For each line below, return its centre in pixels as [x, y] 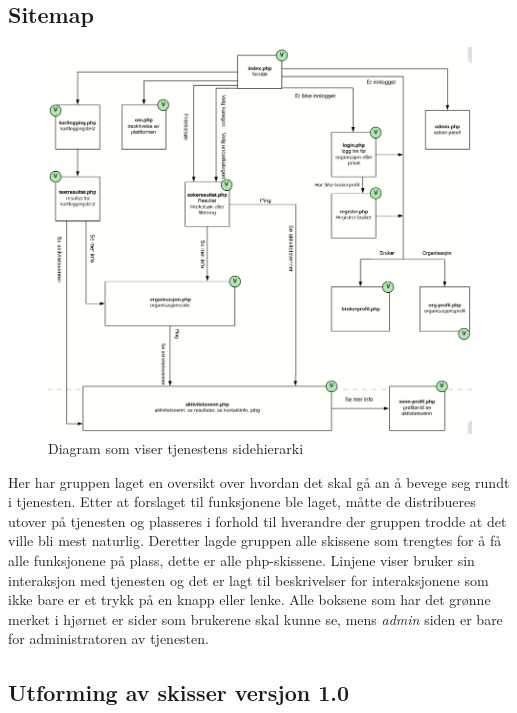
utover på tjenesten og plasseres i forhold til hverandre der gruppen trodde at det [257, 520]
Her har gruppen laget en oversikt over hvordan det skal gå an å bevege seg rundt [259, 481]
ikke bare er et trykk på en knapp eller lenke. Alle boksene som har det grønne [249, 599]
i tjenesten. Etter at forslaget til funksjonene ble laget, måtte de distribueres [242, 501]
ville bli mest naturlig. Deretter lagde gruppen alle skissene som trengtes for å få [255, 540]
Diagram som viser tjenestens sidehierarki [176, 448]
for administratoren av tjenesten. [108, 638]
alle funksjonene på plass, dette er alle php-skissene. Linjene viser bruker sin [241, 559]
